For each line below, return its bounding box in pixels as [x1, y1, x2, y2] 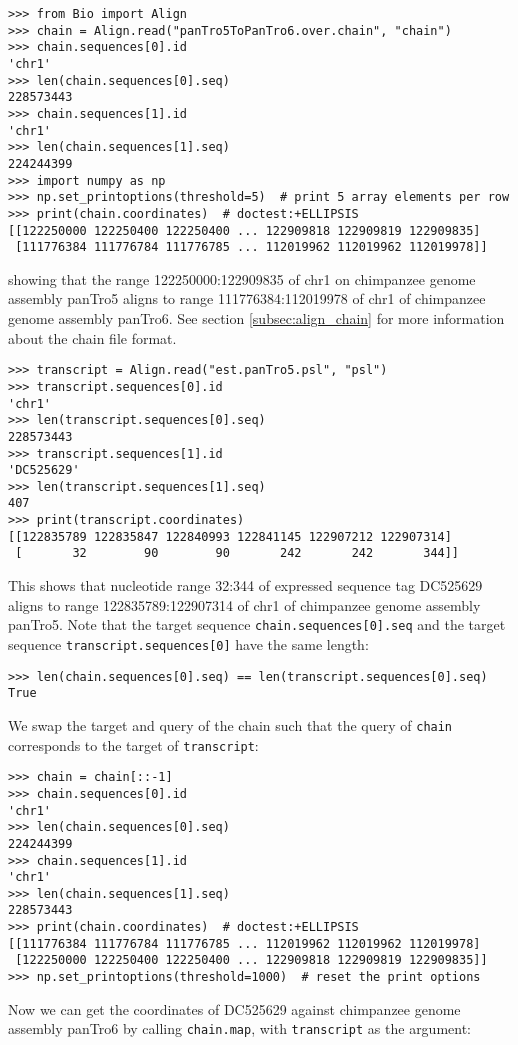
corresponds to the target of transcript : [8, 734, 259, 755]
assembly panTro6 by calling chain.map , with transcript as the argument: [8, 1018, 472, 1039]
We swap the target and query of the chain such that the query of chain [8, 714, 453, 735]
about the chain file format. [8, 327, 177, 348]
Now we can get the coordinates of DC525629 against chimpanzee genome [8, 998, 461, 1019]
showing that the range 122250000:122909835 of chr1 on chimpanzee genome [8, 268, 476, 289]
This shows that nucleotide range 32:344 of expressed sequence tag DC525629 [8, 575, 483, 596]
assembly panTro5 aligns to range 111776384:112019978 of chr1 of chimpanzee [8, 288, 486, 309]
